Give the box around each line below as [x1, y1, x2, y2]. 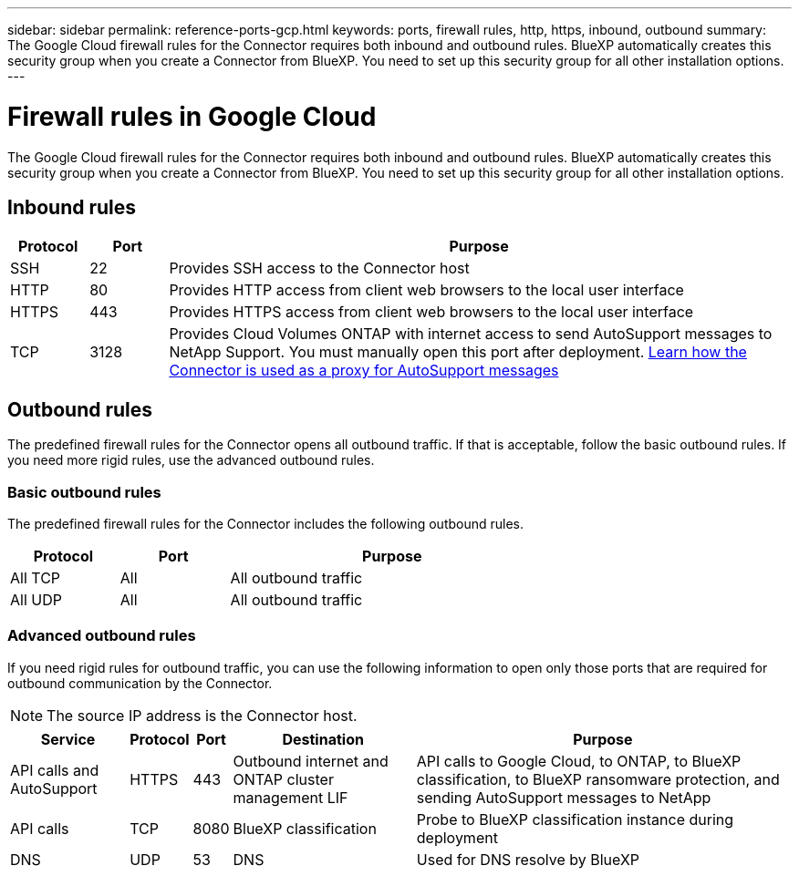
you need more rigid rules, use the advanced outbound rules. [7, 452, 375, 469]
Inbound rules [7, 195, 137, 219]
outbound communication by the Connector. [7, 675, 273, 691]
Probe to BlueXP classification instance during [416, 809, 734, 829]
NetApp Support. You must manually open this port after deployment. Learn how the [169, 343, 747, 362]
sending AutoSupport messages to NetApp [416, 788, 711, 807]
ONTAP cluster [233, 769, 334, 788]
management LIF [233, 788, 348, 807]
